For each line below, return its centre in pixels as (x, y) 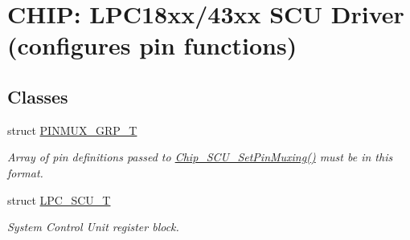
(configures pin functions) (152, 45)
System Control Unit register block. (93, 227)
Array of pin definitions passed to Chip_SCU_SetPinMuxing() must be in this (200, 157)
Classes (38, 96)
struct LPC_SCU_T (59, 199)
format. (25, 172)
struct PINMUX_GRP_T (72, 130)
